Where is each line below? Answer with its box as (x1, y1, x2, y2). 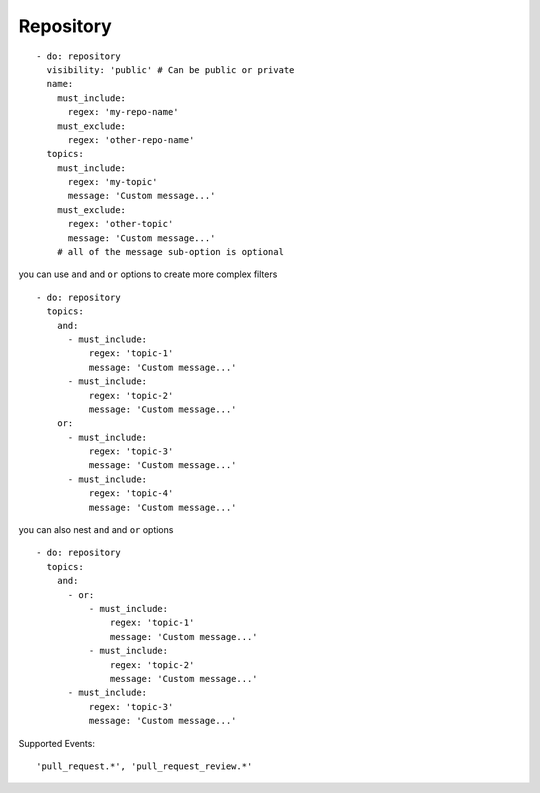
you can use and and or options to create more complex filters (18, 268, 278, 280)
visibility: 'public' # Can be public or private (46, 64, 295, 75)
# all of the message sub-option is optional (56, 246, 285, 258)
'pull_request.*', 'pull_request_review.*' (36, 760, 253, 772)
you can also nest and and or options (18, 524, 174, 536)
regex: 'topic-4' (88, 488, 174, 499)
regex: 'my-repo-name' (67, 106, 179, 118)
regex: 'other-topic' (67, 218, 174, 230)
